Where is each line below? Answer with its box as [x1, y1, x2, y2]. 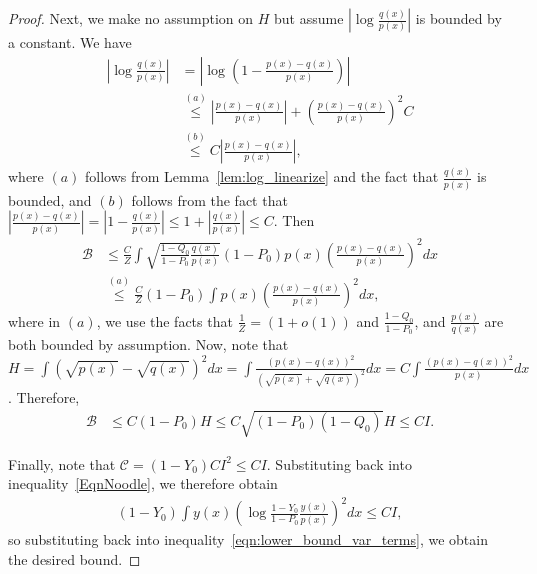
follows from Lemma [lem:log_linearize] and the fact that [85, 166, 439, 187]
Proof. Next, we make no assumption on [8, 8, 254, 28]
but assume [274, 8, 344, 28]
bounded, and [8, 189, 92, 210]
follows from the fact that [131, 189, 288, 210]
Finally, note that [8, 453, 116, 474]
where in [8, 310, 61, 331]
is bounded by [415, 8, 502, 28]
